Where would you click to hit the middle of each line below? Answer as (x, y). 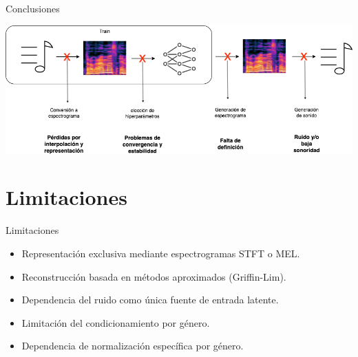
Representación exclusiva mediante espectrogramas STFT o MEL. (161, 253)
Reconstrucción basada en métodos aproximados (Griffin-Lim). (154, 276)
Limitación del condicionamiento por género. (116, 322)
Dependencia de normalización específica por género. (133, 346)
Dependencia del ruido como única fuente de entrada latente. (150, 300)
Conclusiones (33, 8)
